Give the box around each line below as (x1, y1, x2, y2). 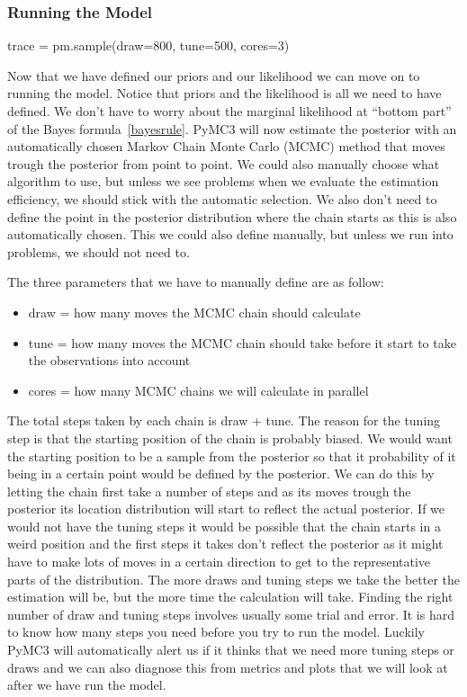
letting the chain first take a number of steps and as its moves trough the (7, 481, 411, 500)
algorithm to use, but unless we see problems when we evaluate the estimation (7, 172, 439, 191)
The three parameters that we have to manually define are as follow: (7, 273, 384, 291)
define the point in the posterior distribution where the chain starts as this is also (7, 207, 457, 226)
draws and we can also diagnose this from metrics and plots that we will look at (7, 657, 448, 676)
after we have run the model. (7, 675, 166, 694)
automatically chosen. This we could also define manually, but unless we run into (7, 225, 454, 244)
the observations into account (28, 351, 191, 370)
